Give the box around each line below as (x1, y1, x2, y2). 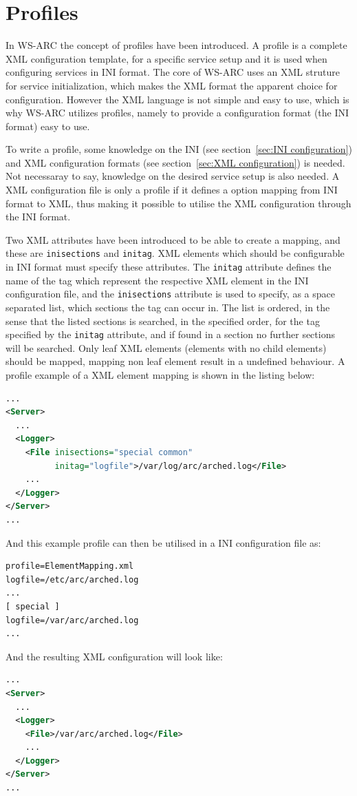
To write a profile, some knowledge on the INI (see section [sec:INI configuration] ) (6, 142, 352, 156)
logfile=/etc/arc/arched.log (6, 574, 139, 585)
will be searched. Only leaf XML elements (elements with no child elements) (6, 340, 327, 355)
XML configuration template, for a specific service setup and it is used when (6, 51, 327, 65)
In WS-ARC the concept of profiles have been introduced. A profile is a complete (6, 38, 347, 52)
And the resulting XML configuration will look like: (6, 649, 223, 663)
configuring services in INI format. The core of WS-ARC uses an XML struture (6, 65, 340, 79)
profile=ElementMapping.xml (6, 561, 134, 572)
